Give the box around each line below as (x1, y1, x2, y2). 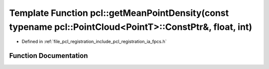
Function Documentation (9, 52, 88, 60)
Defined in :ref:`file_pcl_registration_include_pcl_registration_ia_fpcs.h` (21, 39, 167, 45)
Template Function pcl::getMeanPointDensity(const (9, 7, 229, 18)
